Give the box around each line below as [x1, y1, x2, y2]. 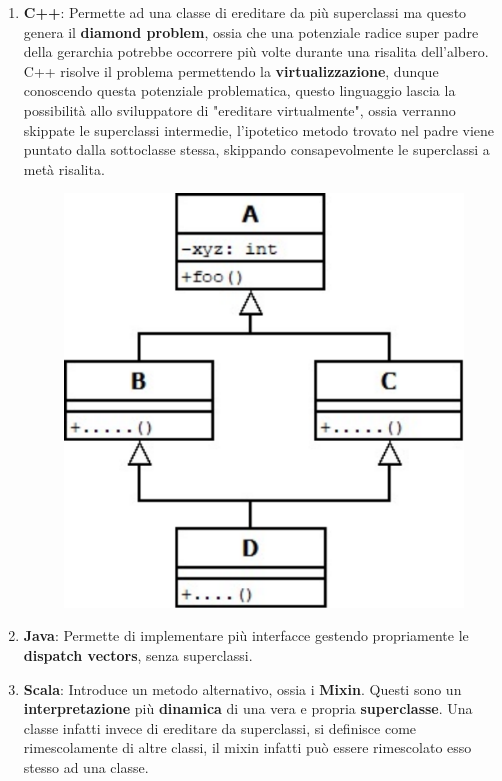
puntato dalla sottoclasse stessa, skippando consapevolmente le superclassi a [23, 139, 490, 160]
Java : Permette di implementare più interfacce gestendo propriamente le [23, 625, 469, 646]
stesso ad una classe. [23, 756, 149, 777]
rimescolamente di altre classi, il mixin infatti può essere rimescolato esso [23, 737, 472, 758]
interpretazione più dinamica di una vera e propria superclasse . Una [23, 698, 473, 719]
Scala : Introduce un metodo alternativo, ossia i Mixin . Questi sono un [23, 678, 462, 699]
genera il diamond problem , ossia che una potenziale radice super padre [23, 21, 479, 42]
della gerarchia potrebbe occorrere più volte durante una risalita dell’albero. [23, 41, 489, 62]
